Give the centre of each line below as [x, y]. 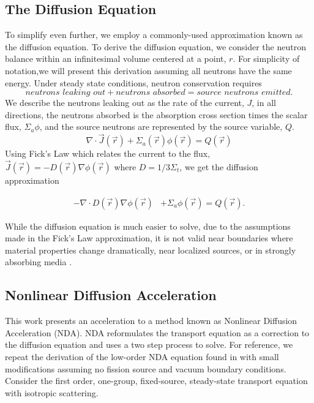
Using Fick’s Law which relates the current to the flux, [108, 153]
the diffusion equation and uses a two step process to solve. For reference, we [149, 345]
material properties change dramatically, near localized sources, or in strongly [151, 250]
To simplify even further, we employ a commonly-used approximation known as [154, 35]
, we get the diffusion [219, 166]
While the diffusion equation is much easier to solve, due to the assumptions [148, 226]
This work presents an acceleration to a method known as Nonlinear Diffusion [151, 321]
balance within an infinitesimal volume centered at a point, [116, 58]
